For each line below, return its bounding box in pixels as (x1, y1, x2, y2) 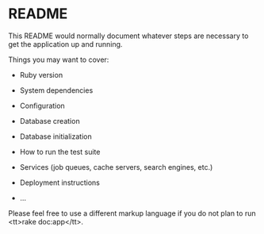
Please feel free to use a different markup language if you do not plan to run (8, 208, 256, 218)
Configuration (19, 101, 65, 110)
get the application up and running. (8, 39, 123, 48)
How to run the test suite (19, 147, 101, 156)
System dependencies (19, 85, 94, 95)
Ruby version (19, 70, 63, 79)
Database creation (19, 116, 81, 125)
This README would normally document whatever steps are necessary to (8, 31, 249, 40)
